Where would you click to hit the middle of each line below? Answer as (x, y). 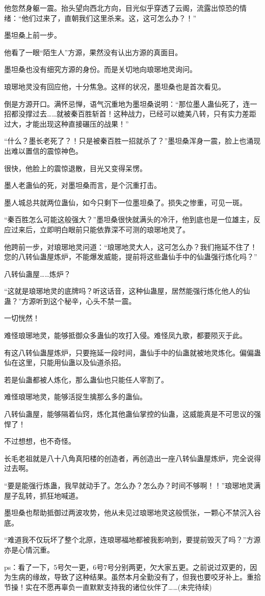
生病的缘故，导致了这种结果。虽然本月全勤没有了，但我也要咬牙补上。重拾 (136, 577)
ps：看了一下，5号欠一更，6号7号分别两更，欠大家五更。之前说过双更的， (127, 567)
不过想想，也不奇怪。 (40, 441)
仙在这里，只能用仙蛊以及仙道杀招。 (65, 362)
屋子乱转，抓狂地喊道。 (43, 495)
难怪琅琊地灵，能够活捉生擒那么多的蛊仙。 (75, 397)
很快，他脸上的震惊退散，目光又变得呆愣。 (75, 168)
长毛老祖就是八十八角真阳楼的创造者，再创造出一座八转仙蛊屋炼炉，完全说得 (132, 458)
